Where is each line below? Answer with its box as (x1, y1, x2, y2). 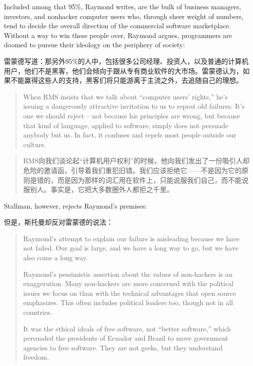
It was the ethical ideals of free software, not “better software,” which (23, 323, 231, 333)
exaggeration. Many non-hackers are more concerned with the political (23, 278, 234, 289)
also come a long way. (23, 252, 88, 263)
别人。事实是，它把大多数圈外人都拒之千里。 (30, 184, 174, 194)
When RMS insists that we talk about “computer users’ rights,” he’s (23, 91, 228, 101)
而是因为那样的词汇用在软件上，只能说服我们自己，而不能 (57, 174, 242, 185)
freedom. (23, 352, 49, 362)
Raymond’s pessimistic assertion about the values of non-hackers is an (23, 269, 233, 279)
